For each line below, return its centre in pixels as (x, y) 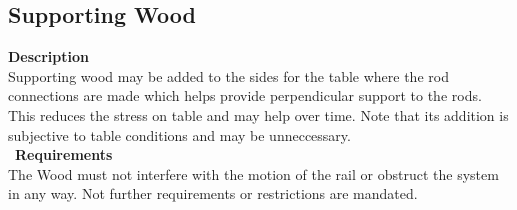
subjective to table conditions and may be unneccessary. (179, 134)
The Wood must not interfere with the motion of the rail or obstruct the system (253, 173)
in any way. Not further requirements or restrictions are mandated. (213, 193)
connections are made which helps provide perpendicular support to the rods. (245, 95)
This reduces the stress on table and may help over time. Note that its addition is (258, 114)
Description (49, 56)
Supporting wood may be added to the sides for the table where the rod (228, 75)
